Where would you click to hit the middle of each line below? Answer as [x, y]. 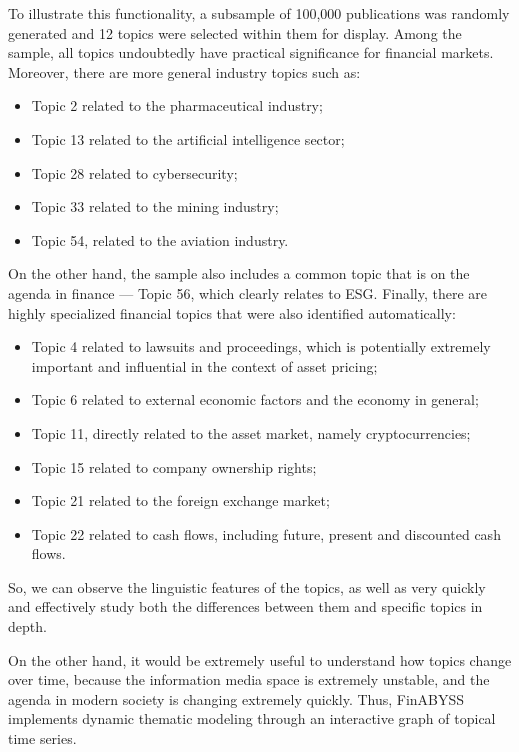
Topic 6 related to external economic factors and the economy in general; [255, 399]
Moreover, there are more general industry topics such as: [184, 71]
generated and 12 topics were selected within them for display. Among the [235, 32]
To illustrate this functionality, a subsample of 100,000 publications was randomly [259, 13]
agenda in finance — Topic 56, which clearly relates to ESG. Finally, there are [248, 292]
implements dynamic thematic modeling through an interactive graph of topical [252, 718]
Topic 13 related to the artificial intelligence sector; [188, 138]
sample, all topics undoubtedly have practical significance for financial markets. [251, 52]
